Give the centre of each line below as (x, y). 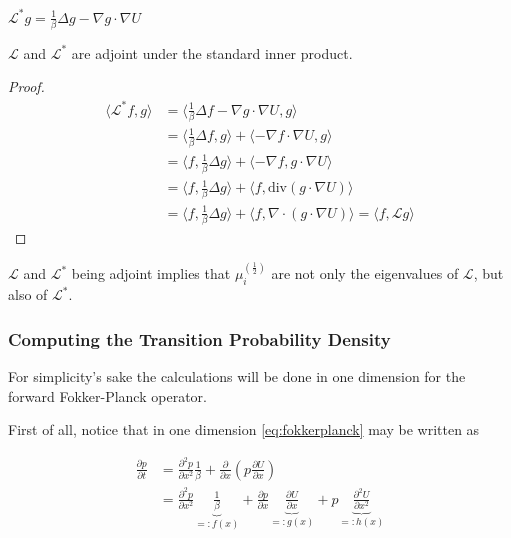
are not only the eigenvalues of (365, 273)
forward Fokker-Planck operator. (107, 395)
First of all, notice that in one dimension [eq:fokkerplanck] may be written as (244, 429)
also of (28, 294)
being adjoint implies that (151, 273)
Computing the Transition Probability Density (199, 338)
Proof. (26, 86)
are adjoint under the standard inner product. (212, 52)
